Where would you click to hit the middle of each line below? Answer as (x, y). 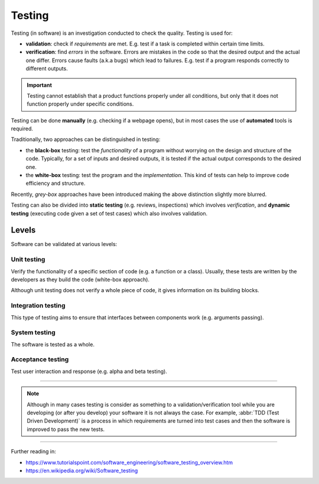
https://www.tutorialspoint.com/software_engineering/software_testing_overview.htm (129, 462)
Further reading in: (33, 452)
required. (22, 129)
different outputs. (47, 68)
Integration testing (38, 306)
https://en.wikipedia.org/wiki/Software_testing (82, 470)
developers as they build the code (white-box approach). (80, 280)
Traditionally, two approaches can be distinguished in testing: (86, 139)
